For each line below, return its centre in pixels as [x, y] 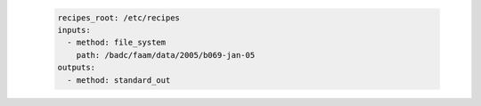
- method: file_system [117, 43]
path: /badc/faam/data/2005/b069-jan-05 [166, 55]
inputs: [74, 30]
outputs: [77, 68]
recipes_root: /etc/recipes [118, 17]
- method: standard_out [119, 80]
